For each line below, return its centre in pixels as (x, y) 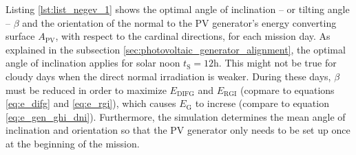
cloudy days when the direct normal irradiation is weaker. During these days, (168, 76)
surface (20, 36)
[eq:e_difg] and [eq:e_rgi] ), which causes (91, 103)
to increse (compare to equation (262, 103)
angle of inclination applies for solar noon (93, 63)
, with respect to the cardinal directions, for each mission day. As (193, 36)
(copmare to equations (287, 90)
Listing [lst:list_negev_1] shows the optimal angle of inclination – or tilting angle (178, 9)
